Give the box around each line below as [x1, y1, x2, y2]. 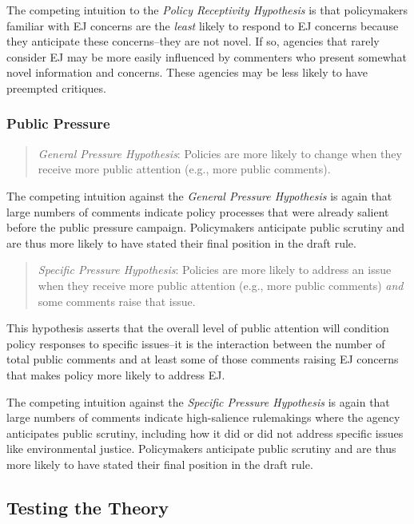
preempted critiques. [6, 79, 106, 96]
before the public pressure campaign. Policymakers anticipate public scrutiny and [6, 219, 405, 236]
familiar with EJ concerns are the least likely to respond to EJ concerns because [6, 17, 399, 34]
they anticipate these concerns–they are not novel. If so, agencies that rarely [6, 33, 380, 50]
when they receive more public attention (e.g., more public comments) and [38, 276, 404, 293]
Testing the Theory [6, 494, 169, 519]
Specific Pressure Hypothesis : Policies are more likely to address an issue [38, 261, 392, 278]
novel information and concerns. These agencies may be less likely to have [6, 64, 368, 81]
